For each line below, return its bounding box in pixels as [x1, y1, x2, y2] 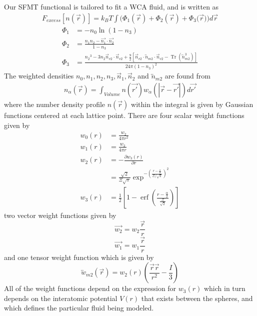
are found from [164, 70, 210, 81]
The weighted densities [4, 70, 74, 81]
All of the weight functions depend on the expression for [4, 283, 176, 293]
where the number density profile [4, 99, 105, 109]
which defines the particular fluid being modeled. [4, 302, 154, 313]
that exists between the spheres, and [141, 292, 253, 303]
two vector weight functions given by [4, 209, 116, 220]
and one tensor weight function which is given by [4, 251, 154, 262]
